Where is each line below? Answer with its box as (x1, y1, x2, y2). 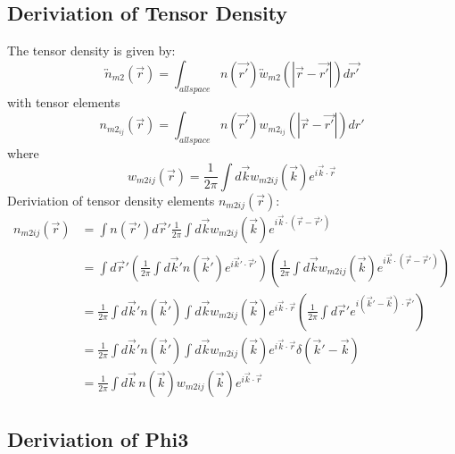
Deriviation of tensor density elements (7, 190, 215, 209)
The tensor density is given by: (7, 41, 176, 60)
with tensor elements (7, 92, 120, 111)
